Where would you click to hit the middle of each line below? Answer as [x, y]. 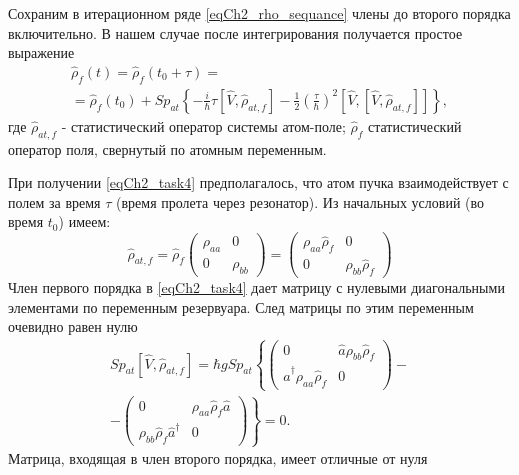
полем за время [54, 201]
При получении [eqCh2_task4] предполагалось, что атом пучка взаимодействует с [258, 182]
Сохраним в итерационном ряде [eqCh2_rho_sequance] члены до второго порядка [259, 13]
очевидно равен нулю [73, 326]
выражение [41, 52]
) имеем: [84, 221]
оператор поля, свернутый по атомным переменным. [167, 148]
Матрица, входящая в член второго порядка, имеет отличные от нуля [218, 458]
